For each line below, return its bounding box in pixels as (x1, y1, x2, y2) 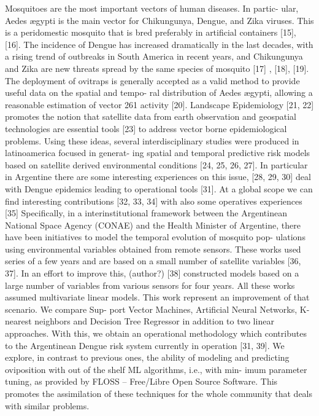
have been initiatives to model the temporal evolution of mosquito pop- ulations (5, 230, 306, 243)
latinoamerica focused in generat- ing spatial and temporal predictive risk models (5, 146, 310, 159)
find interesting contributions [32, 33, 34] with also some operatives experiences (5, 194, 302, 207)
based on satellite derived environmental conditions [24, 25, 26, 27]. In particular (5, 158, 308, 171)
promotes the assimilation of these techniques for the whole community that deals (5, 387, 313, 399)
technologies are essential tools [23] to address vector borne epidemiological (5, 122, 287, 135)
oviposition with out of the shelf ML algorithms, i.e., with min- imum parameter (5, 363, 307, 375)
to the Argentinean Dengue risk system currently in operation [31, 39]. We (5, 339, 285, 351)
